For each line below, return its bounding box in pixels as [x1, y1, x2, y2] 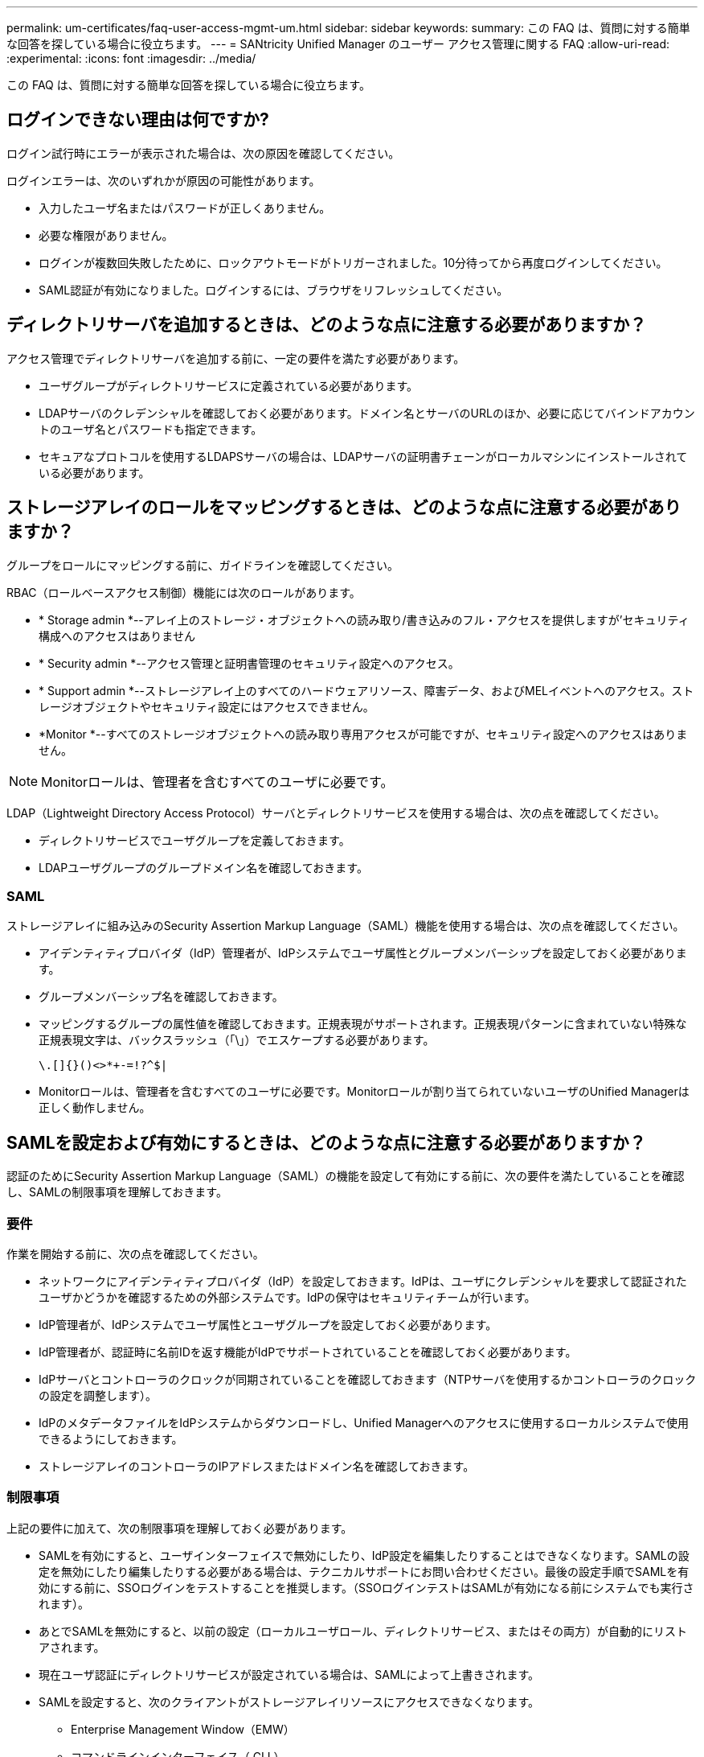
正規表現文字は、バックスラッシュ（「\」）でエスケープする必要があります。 [39, 1033, 435, 1047]
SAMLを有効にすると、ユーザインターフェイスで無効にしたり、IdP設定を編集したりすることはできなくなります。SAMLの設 [39, 1548, 690, 1562]
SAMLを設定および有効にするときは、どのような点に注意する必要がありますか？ [6, 1132, 646, 1153]
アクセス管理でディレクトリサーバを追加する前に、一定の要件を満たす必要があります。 [6, 351, 465, 365]
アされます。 [39, 1640, 105, 1654]
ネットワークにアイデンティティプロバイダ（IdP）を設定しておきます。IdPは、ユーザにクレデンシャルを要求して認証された [39, 1274, 687, 1288]
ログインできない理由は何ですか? [6, 109, 269, 130]
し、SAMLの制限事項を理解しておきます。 [6, 1185, 227, 1199]
